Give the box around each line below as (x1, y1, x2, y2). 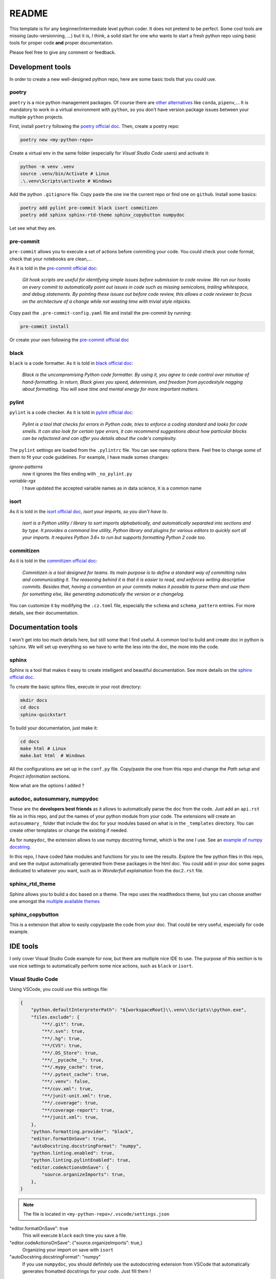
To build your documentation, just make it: (9, 724, 98, 731)
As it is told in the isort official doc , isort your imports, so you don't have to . (9, 508, 168, 514)
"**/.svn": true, (41, 1028, 85, 1034)
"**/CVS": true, (41, 1043, 83, 1049)
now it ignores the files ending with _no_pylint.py (22, 471, 132, 477)
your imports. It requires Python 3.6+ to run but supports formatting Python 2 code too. (22, 535, 206, 541)
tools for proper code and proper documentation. (9, 40, 113, 46)
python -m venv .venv (20, 164, 75, 169)
